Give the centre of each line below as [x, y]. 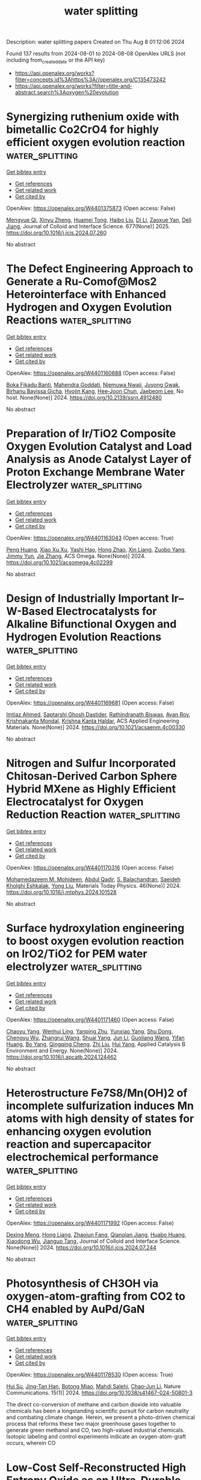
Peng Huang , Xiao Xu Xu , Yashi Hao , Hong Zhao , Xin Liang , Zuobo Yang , [96, 549]
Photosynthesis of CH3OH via [82, 1283]
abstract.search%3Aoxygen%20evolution [67, 92]
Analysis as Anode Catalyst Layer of [99, 459]
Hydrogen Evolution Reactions [84, 636]
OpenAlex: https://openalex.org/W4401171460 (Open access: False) [90, 1019]
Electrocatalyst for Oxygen [75, 802]
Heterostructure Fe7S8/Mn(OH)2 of [97, 1093]
